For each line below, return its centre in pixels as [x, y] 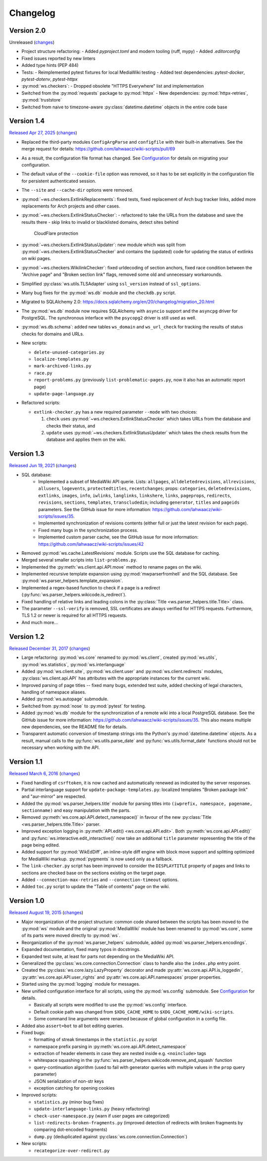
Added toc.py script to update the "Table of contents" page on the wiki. [96, 887]
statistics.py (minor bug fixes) [69, 1102]
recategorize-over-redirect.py [72, 1151]
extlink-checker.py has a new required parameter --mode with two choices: [115, 412]
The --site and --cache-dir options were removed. [77, 190]
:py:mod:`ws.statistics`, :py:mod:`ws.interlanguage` [74, 664]
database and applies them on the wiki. [86, 440]
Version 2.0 [27, 30]
